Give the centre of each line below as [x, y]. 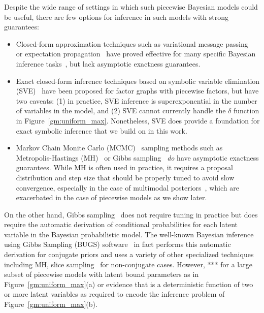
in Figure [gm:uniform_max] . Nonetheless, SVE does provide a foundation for [138, 120]
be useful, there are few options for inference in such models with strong [116, 17]
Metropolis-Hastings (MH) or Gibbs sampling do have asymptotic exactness [137, 157]
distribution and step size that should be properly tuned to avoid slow [125, 177]
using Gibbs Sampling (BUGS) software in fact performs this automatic [118, 244]
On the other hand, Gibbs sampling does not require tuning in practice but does [131, 214]
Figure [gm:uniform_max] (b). [51, 304]
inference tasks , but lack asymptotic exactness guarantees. [108, 63]
